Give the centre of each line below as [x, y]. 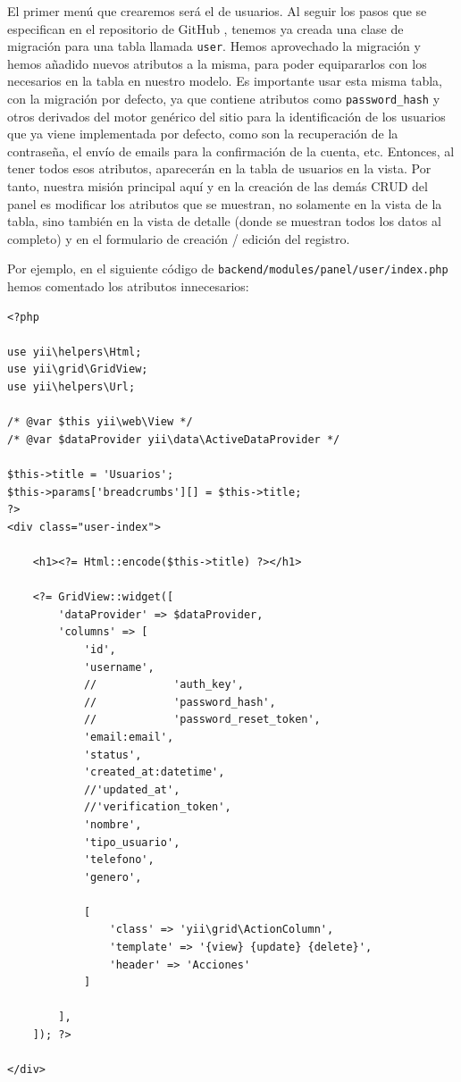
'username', [119, 667]
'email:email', [129, 737]
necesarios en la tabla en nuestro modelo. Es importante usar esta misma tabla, [225, 81]
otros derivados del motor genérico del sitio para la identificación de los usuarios [226, 116]
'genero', [113, 877]
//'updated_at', [132, 789]
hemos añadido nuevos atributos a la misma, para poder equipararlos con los [217, 63]
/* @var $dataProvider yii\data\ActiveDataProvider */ [174, 439]
